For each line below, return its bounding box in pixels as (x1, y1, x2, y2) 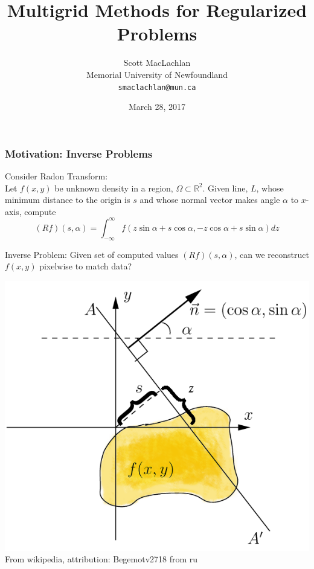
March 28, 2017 (128, 100, 186, 113)
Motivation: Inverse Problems (5, 146, 153, 161)
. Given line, (202, 181, 248, 194)
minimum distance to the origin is (5, 193, 130, 206)
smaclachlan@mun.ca (118, 83, 196, 92)
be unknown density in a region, (54, 181, 173, 194)
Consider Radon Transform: (5, 170, 108, 182)
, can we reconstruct (234, 248, 309, 260)
